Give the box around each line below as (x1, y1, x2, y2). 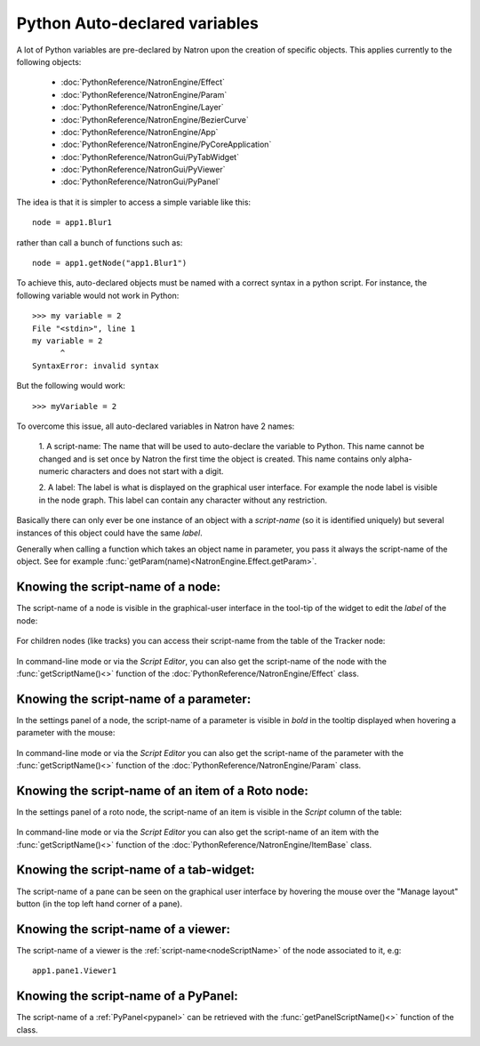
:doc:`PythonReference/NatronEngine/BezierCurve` (60, 114, 249, 125)
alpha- (388, 454, 412, 464)
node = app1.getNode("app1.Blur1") (32, 258, 188, 269)
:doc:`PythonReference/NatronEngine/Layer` (60, 102, 224, 113)
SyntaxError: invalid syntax (32, 360, 159, 371)
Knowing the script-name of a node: (16, 579, 221, 595)
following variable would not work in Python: (16, 290, 180, 301)
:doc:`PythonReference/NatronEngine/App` (60, 126, 219, 137)
